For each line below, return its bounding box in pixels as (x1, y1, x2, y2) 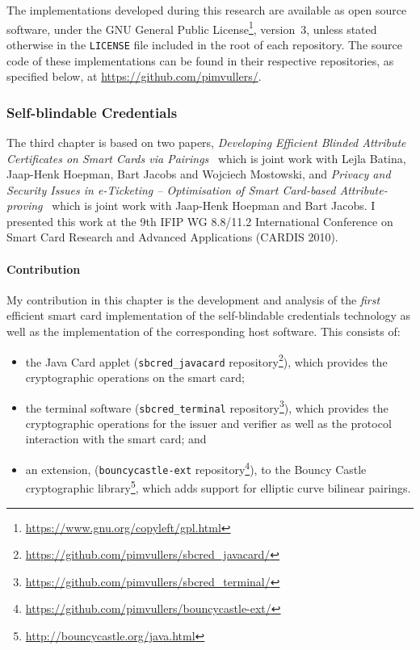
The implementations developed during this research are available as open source (6, 2, 407, 18)
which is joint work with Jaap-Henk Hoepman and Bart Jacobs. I (52, 197, 376, 214)
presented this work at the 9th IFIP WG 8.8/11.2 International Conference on (6, 212, 393, 229)
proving (6, 197, 43, 214)
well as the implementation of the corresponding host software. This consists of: (6, 323, 401, 340)
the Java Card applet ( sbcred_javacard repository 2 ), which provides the (25, 350, 388, 370)
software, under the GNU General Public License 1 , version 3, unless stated (6, 18, 377, 37)
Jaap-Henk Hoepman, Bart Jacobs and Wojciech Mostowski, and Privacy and (6, 166, 391, 182)
